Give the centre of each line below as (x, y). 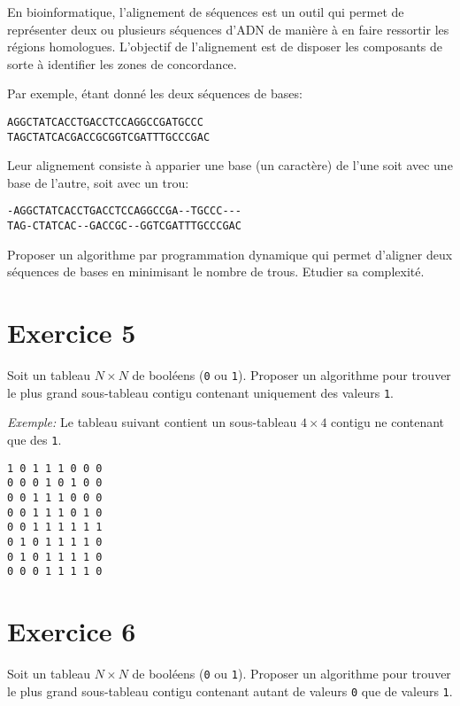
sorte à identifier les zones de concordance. (122, 63)
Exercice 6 (72, 631)
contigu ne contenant (388, 422)
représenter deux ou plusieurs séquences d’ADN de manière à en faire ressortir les (228, 29)
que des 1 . (34, 439)
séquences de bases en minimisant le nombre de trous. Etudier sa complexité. (216, 272)
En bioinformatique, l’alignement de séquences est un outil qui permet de (206, 12)
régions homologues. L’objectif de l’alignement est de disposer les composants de (225, 47)
